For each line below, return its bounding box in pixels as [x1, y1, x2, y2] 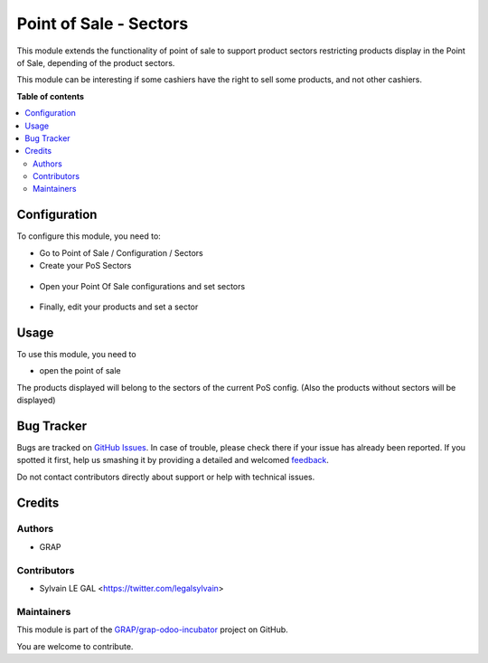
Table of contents [16, 90, 85, 101]
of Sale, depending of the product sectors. [16, 57, 175, 68]
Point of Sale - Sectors [16, 14, 189, 33]
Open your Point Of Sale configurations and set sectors [39, 280, 246, 291]
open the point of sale [39, 365, 121, 376]
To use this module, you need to [16, 348, 136, 359]
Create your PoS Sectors [39, 260, 132, 271]
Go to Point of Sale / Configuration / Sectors [39, 247, 203, 258]
